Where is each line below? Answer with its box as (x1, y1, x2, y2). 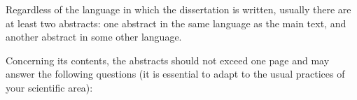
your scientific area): (6, 80, 93, 94)
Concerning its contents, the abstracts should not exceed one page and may (6, 52, 330, 67)
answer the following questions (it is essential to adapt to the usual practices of (6, 66, 345, 81)
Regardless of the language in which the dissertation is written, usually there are (6, 2, 351, 16)
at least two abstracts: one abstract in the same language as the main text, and (6, 15, 346, 30)
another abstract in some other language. (6, 29, 182, 44)
